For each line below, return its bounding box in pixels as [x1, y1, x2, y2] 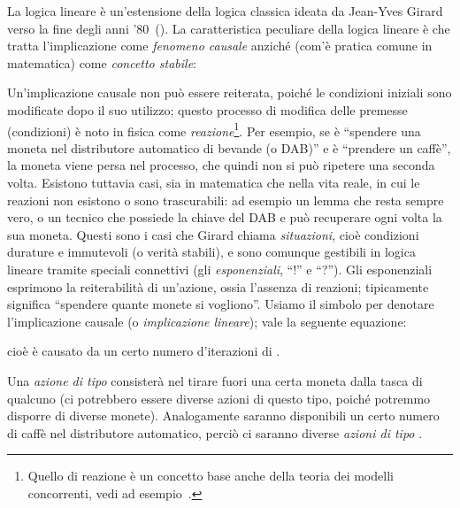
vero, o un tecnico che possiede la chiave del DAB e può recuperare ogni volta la [7, 208, 442, 227]
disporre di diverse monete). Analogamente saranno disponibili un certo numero [7, 406, 440, 425]
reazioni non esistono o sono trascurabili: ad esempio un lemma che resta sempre [7, 190, 444, 209]
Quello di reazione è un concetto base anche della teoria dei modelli [27, 466, 394, 485]
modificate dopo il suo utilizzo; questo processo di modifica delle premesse [7, 100, 408, 119]
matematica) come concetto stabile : [7, 53, 196, 72]
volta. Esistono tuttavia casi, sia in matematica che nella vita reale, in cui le [7, 173, 420, 191]
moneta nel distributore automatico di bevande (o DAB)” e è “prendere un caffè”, [7, 138, 451, 157]
